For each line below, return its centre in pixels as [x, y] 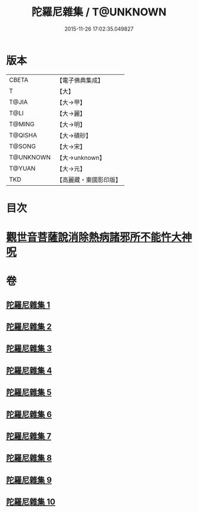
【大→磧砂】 [74, 135]
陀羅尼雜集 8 [29, 458]
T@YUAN [22, 168]
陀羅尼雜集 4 [29, 370]
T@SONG [23, 146]
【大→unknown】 [81, 157]
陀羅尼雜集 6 [29, 414]
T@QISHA [23, 135]
